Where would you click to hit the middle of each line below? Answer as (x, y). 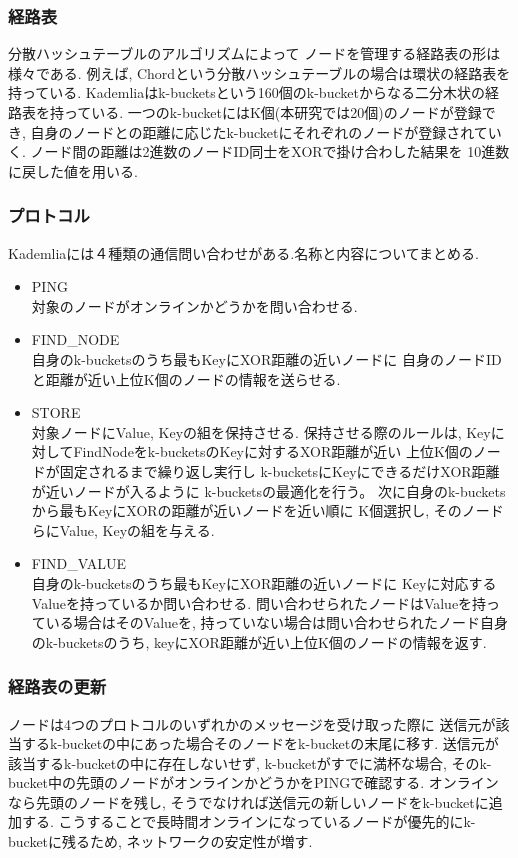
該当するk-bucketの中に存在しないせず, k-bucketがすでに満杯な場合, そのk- (250, 762)
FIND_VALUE (78, 563)
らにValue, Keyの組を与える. (123, 529)
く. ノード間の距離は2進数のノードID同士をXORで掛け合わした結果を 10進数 (259, 151)
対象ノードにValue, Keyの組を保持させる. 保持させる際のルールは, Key (261, 431)
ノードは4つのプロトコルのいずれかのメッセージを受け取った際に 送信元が (252, 723)
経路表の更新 (57, 686)
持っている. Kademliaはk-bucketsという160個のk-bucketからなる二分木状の (246, 92)
